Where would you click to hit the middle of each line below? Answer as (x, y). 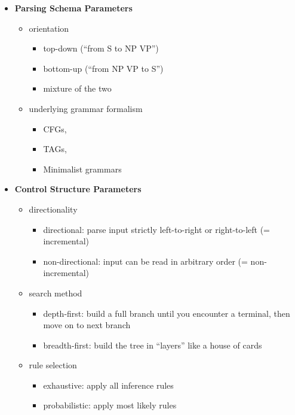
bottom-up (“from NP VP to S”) (103, 68)
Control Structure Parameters (78, 189)
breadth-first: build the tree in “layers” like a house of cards (153, 345)
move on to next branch (87, 325)
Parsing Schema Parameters (73, 8)
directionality (53, 209)
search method (56, 293)
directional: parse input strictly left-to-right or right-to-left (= (156, 229)
